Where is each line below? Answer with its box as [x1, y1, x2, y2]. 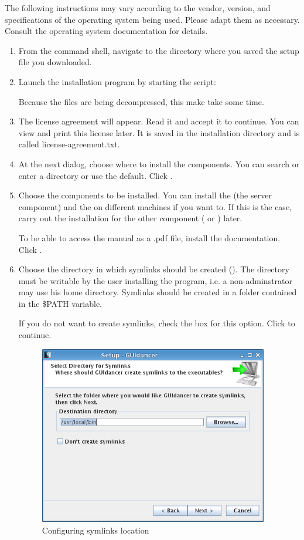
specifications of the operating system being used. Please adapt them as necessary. [5, 13, 300, 25]
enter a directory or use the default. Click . [18, 169, 173, 181]
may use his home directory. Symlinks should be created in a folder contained [18, 286, 297, 298]
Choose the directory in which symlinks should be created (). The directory [18, 263, 289, 275]
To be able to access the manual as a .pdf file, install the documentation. [18, 231, 281, 244]
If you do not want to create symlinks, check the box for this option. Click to [18, 317, 295, 329]
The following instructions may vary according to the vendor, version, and [5, 2, 271, 14]
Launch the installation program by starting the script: [18, 75, 216, 87]
